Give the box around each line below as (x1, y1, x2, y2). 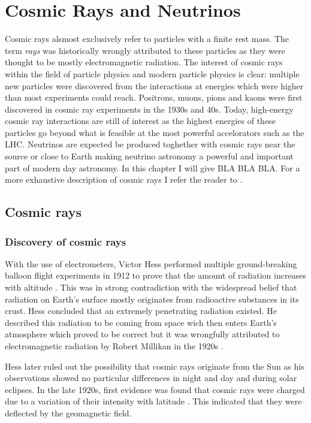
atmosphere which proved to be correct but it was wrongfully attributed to (5, 328, 280, 340)
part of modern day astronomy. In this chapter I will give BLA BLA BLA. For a (5, 161, 300, 174)
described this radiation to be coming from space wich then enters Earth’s (5, 316, 277, 328)
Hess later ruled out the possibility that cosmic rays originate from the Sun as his (5, 359, 304, 372)
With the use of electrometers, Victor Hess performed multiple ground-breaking (5, 257, 297, 270)
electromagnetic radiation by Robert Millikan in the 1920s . (5, 340, 224, 352)
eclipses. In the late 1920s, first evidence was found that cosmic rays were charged (5, 383, 305, 395)
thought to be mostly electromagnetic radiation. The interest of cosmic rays (5, 56, 283, 68)
